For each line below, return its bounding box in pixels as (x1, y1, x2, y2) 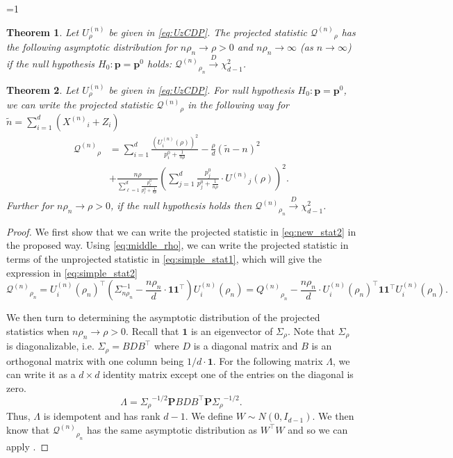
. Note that (287, 323, 335, 338)
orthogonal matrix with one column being (6, 353, 184, 368)
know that (6, 422, 50, 436)
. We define (185, 409, 233, 423)
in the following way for (188, 97, 289, 112)
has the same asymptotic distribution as (87, 422, 258, 436)
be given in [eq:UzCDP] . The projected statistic (108, 24, 307, 39)
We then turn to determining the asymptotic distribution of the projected (6, 310, 320, 325)
